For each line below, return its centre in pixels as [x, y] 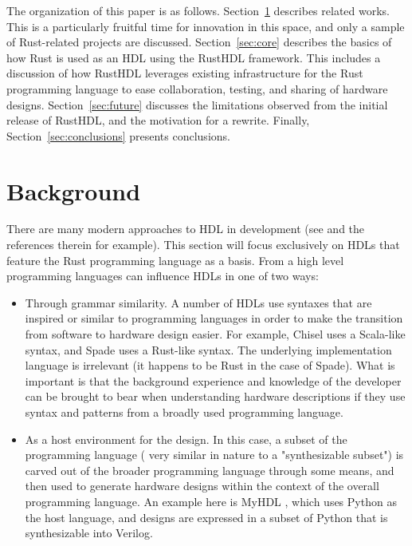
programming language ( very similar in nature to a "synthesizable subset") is [214, 455]
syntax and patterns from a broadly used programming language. [184, 412]
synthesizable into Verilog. [89, 533]
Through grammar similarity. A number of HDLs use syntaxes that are [198, 302]
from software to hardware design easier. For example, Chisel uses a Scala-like [215, 334]
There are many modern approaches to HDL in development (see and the [186, 229]
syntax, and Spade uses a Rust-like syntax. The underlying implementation [208, 349]
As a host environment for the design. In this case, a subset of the [186, 439]
